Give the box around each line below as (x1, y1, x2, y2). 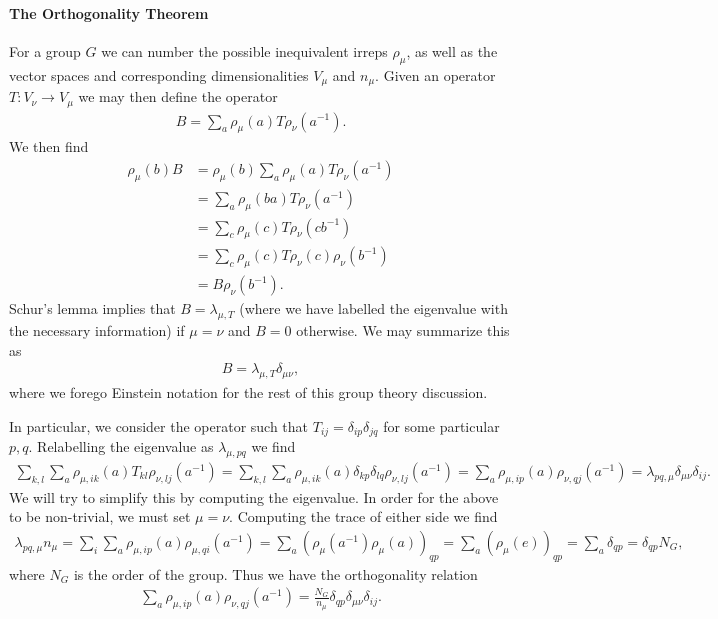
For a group (9, 40, 81, 61)
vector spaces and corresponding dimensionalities (9, 64, 309, 85)
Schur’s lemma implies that (9, 298, 176, 319)
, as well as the (406, 40, 498, 61)
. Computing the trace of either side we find (229, 506, 498, 527)
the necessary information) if (9, 320, 185, 341)
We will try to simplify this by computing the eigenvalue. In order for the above (9, 486, 499, 507)
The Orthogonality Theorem (9, 2, 209, 23)
